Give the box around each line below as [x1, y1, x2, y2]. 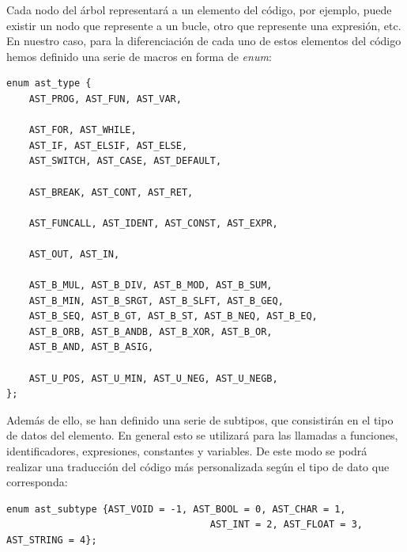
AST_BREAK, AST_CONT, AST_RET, [28, 186, 194, 198]
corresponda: [6, 474, 68, 490]
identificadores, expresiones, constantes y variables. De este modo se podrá [6, 443, 367, 459]
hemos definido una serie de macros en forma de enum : [6, 48, 272, 64]
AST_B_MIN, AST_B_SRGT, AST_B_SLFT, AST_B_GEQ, [28, 295, 284, 306]
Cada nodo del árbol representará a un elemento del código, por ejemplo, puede [6, 2, 392, 17]
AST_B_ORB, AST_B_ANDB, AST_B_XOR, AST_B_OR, [28, 325, 273, 337]
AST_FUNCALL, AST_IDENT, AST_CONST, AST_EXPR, [28, 217, 278, 229]
